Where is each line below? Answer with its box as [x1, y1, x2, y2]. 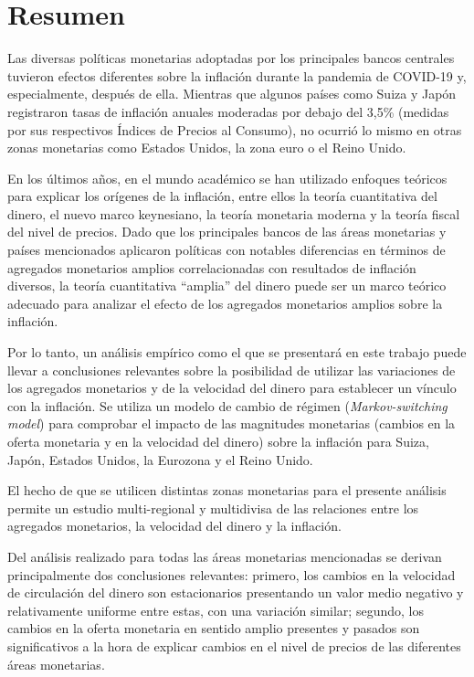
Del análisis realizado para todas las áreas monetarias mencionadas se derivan [7, 546, 442, 566]
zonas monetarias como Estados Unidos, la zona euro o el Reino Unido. [7, 138, 406, 157]
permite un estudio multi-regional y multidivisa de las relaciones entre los [7, 498, 419, 517]
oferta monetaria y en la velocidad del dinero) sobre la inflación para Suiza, [7, 432, 429, 450]
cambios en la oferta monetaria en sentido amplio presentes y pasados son [7, 619, 420, 638]
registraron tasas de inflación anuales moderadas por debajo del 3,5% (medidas [7, 101, 449, 121]
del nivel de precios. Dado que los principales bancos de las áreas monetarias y [7, 222, 447, 241]
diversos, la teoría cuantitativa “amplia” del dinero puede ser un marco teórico [7, 276, 447, 295]
